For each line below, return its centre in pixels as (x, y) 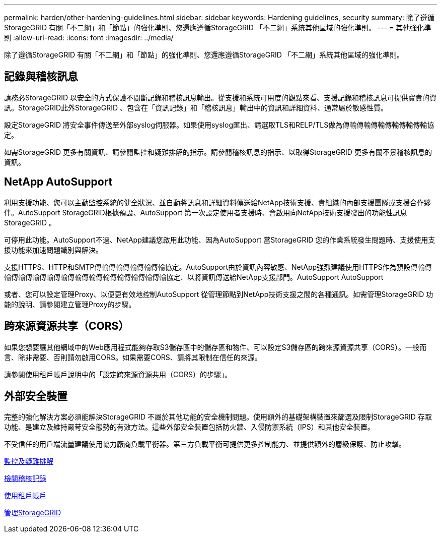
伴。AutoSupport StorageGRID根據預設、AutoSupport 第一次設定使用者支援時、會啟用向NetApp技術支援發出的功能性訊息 (206, 212)
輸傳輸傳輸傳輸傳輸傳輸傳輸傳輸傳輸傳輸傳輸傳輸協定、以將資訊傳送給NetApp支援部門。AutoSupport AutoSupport (194, 277)
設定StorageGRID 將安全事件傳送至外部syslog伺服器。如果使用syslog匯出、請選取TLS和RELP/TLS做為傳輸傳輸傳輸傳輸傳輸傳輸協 (219, 125)
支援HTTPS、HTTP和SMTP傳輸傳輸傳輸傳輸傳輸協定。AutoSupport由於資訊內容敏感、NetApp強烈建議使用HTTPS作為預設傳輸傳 (218, 267)
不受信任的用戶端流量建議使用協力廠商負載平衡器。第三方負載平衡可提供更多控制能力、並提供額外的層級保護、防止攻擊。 (205, 444)
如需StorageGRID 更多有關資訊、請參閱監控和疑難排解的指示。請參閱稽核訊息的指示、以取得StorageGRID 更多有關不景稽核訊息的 (218, 152)
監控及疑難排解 (29, 461)
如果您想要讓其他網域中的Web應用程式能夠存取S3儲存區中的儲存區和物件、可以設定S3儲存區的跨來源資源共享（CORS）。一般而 (215, 347)
